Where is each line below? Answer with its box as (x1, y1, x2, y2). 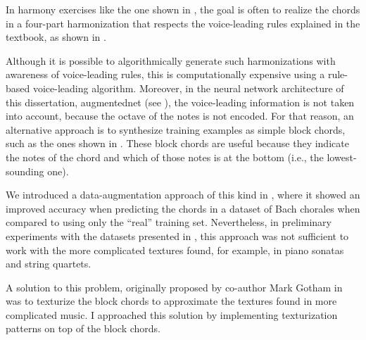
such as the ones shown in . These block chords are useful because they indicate (6, 136, 349, 151)
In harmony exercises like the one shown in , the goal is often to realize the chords (6, 2, 360, 16)
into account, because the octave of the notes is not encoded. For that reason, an (6, 108, 354, 123)
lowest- (327, 149, 357, 164)
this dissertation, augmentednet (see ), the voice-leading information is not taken (6, 94, 355, 109)
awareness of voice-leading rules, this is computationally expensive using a (6, 67, 325, 82)
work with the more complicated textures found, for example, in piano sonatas (6, 242, 344, 257)
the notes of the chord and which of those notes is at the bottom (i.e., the (6, 149, 324, 164)
